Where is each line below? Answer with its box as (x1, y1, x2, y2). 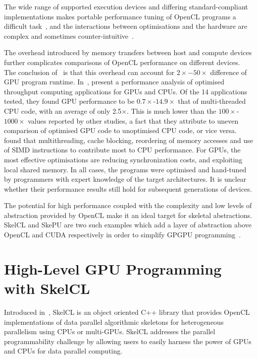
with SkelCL (4, 278, 90, 298)
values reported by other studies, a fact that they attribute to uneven (28, 115, 239, 126)
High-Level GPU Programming (4, 258, 222, 279)
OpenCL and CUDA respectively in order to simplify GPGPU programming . (4, 229, 241, 240)
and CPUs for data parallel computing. (4, 346, 123, 356)
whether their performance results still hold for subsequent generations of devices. (4, 183, 252, 194)
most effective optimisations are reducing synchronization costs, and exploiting (4, 154, 243, 164)
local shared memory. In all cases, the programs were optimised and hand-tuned (4, 164, 247, 174)
